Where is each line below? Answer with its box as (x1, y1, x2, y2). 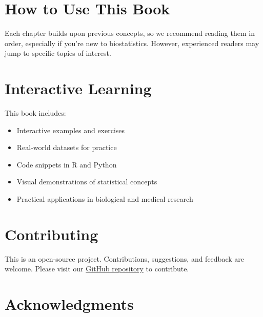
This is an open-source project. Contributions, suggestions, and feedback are (5, 253, 244, 264)
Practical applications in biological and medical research (16, 194, 193, 204)
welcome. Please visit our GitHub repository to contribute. (5, 263, 189, 274)
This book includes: (5, 108, 66, 118)
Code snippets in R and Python (16, 159, 117, 170)
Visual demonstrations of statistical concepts (16, 176, 157, 187)
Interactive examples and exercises (16, 124, 125, 135)
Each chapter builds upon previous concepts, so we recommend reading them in (5, 28, 255, 38)
